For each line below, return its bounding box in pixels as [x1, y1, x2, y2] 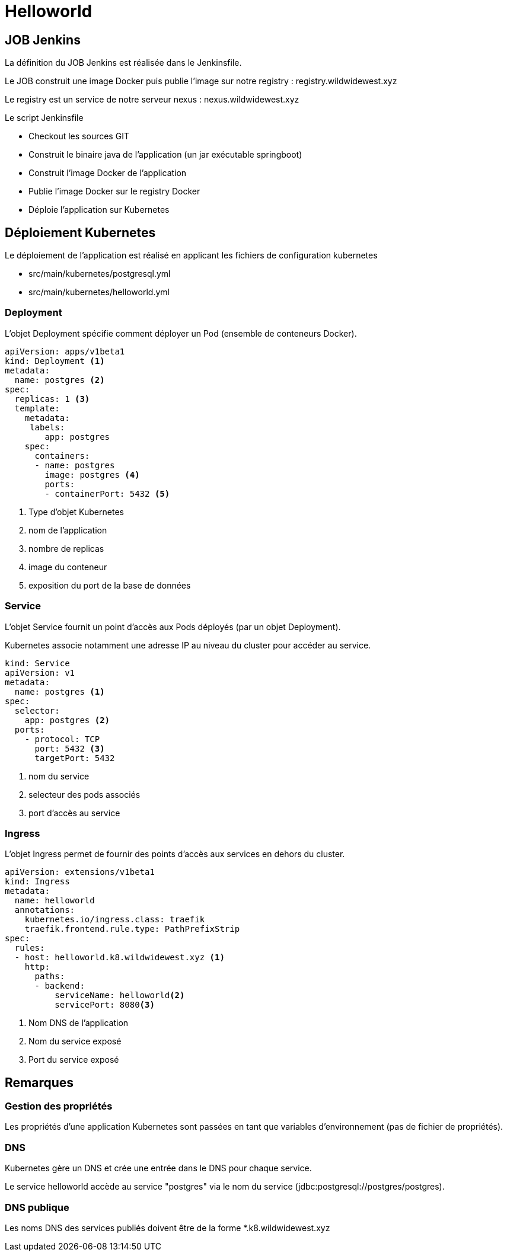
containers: [34, 450, 90, 461]
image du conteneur [28, 561, 107, 572]
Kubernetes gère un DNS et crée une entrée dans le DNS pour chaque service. [5, 1163, 312, 1174]
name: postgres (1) [14, 686, 105, 696]
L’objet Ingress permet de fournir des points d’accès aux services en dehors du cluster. [5, 849, 345, 859]
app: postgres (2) [24, 715, 110, 725]
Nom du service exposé [28, 1036, 122, 1047]
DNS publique [5, 1201, 69, 1213]
